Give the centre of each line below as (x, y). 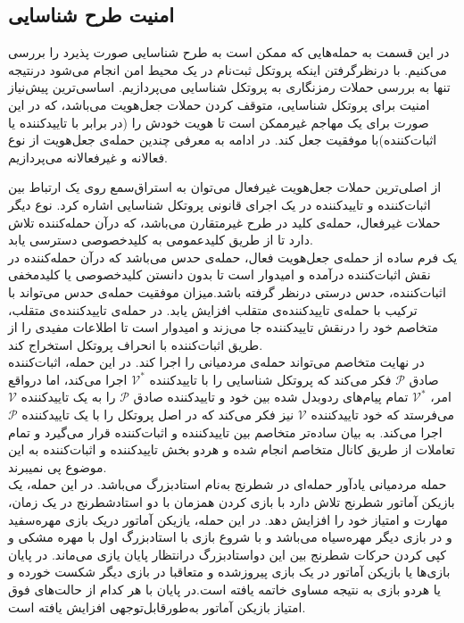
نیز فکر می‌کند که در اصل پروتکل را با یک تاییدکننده (158, 415)
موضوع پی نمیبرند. (58, 466)
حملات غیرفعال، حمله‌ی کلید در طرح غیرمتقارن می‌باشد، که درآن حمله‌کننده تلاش (224, 222)
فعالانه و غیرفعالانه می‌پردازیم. (88, 157)
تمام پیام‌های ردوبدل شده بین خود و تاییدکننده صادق (271, 397)
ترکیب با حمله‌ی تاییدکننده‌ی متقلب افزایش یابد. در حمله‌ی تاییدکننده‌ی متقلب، (213, 309)
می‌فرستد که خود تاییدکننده (383, 415)
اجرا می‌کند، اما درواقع (68, 379)
